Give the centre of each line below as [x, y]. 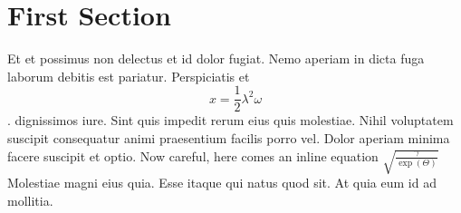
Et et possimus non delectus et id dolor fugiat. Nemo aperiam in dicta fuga [216, 58]
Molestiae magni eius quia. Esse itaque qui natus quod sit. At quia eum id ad [222, 183]
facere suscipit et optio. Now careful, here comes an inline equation [193, 155]
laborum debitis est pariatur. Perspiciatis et [129, 76]
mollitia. [30, 200]
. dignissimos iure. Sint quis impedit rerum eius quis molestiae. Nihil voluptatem [230, 120]
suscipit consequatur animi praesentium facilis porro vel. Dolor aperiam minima [229, 137]
